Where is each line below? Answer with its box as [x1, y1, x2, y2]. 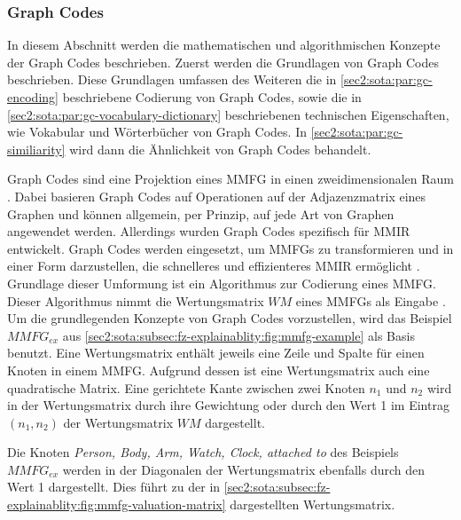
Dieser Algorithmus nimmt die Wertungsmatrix [7, 291, 264, 310]
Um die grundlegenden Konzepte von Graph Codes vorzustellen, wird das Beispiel [7, 309, 452, 327]
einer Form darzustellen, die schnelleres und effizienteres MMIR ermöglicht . [7, 256, 420, 275]
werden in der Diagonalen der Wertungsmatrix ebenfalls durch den [62, 460, 426, 478]
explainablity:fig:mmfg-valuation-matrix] [7, 495, 226, 514]
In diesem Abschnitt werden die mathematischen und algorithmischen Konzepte [7, 35, 441, 54]
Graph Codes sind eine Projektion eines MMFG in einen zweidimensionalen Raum [7, 169, 455, 188]
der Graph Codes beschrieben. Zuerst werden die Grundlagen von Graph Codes [7, 52, 440, 71]
